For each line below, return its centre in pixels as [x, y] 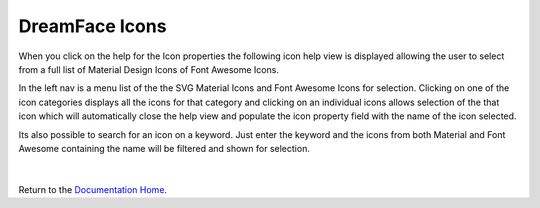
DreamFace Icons [92, 26]
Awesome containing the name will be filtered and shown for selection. [164, 148]
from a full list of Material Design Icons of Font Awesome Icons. [149, 69]
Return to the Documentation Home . [93, 189]
